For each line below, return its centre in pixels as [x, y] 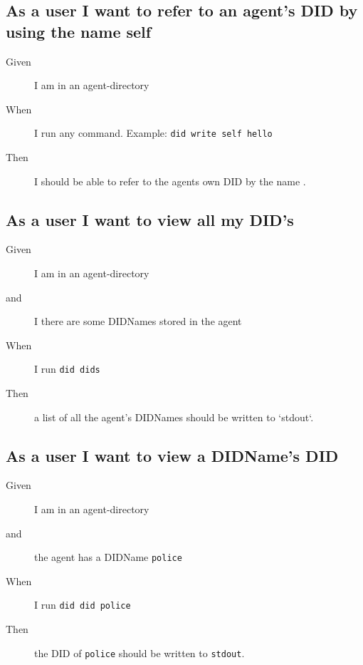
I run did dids [67, 369]
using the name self [79, 31]
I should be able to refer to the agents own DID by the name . [170, 181]
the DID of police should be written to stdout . [140, 653]
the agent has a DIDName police [108, 557]
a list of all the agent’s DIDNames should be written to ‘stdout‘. [174, 417]
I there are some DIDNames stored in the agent [138, 321]
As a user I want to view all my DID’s [150, 219]
